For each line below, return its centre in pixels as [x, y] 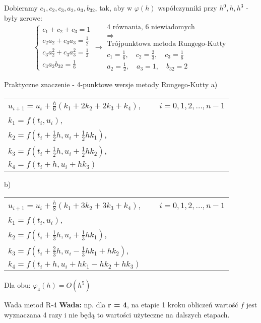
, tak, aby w [114, 8]
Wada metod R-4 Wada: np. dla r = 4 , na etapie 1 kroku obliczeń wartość [121, 305]
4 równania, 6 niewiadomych [151, 27]
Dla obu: [17, 285]
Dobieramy [21, 8]
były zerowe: [23, 17]
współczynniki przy [187, 8]
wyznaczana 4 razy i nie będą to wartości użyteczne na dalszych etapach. [117, 314]
